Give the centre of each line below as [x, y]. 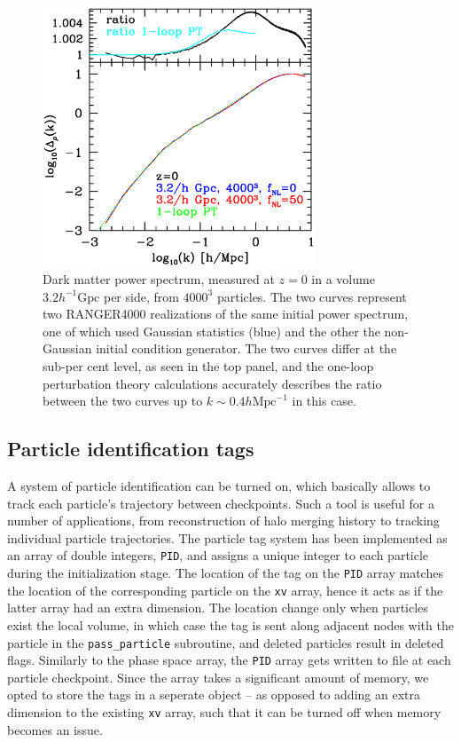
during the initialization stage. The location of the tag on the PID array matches [225, 573]
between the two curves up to [123, 401]
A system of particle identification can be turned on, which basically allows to [219, 486]
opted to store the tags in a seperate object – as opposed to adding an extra [214, 695]
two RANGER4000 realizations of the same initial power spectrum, [226, 314]
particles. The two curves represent [312, 296]
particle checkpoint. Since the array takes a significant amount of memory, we [218, 677]
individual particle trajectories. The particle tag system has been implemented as [227, 537]
